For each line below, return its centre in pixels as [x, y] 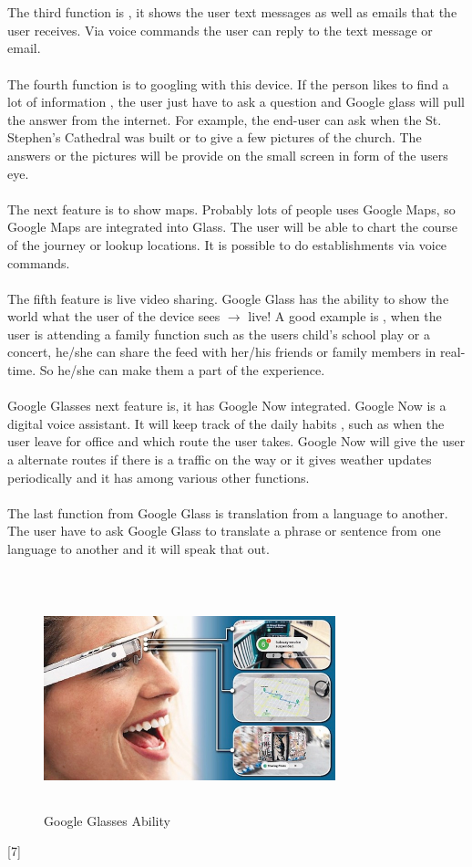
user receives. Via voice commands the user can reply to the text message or [220, 30]
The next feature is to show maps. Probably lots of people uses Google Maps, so [231, 209]
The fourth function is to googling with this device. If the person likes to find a [228, 84]
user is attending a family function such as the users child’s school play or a [219, 334]
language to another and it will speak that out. [139, 548]
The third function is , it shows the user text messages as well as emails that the [232, 12]
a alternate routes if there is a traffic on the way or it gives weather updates [220, 460]
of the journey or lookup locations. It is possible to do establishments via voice [227, 244]
